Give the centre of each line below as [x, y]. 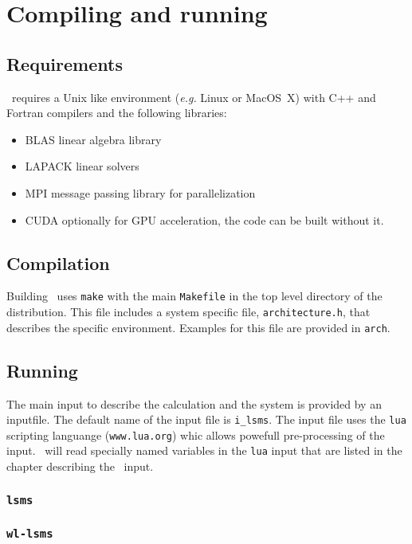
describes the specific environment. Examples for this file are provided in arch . [198, 327]
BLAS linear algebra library [93, 139]
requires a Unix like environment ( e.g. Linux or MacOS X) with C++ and [194, 97]
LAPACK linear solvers [82, 166]
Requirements [65, 63]
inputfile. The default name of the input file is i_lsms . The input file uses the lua [206, 419]
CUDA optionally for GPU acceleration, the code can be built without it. [204, 219]
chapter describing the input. [80, 466]
